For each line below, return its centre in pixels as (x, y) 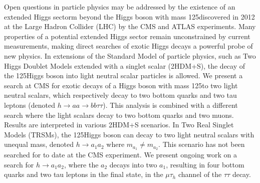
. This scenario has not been (202, 144)
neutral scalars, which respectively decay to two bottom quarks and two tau (120, 95)
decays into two (133, 164)
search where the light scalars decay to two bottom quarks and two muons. (119, 115)
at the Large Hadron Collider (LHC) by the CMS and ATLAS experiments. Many (130, 26)
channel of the (200, 174)
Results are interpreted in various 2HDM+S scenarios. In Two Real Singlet (119, 125)
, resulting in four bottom (205, 164)
